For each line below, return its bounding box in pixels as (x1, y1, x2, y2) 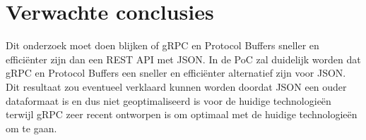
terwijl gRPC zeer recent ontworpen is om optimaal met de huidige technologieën (6, 107, 358, 122)
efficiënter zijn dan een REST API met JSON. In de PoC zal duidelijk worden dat (6, 51, 361, 66)
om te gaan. (6, 120, 57, 135)
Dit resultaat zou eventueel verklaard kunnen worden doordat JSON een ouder (6, 79, 347, 94)
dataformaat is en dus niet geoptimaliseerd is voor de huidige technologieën (6, 93, 331, 108)
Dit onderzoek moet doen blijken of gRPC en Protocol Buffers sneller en (6, 38, 319, 53)
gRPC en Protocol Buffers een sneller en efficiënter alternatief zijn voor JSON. (6, 65, 346, 80)
